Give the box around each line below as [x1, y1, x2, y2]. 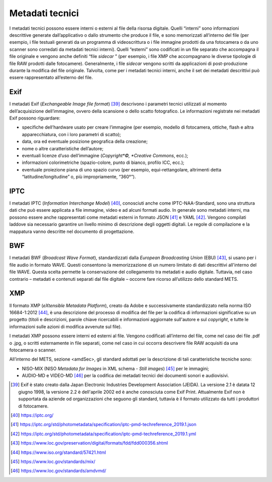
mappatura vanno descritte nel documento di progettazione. [9, 228, 134, 234]
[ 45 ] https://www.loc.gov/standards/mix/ [11, 458, 96, 464]
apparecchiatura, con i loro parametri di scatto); [22, 131, 121, 137]
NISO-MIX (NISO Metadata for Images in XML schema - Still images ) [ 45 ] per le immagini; [22, 366, 209, 372]
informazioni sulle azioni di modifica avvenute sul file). [9, 323, 122, 330]
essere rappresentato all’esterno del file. [9, 75, 93, 81]
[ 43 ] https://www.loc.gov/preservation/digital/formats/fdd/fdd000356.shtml [11, 440, 168, 446]
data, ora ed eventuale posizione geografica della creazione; [22, 139, 148, 145]
